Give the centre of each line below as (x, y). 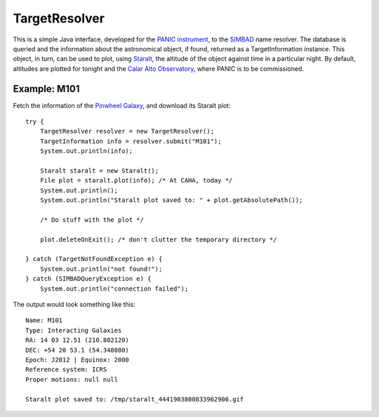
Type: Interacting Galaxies (74, 330)
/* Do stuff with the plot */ (92, 220)
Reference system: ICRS (66, 370)
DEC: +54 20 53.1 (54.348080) (78, 350)
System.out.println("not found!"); (101, 269)
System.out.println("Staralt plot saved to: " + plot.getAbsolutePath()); (171, 200)
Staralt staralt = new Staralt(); (99, 171)
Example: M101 (46, 89)
